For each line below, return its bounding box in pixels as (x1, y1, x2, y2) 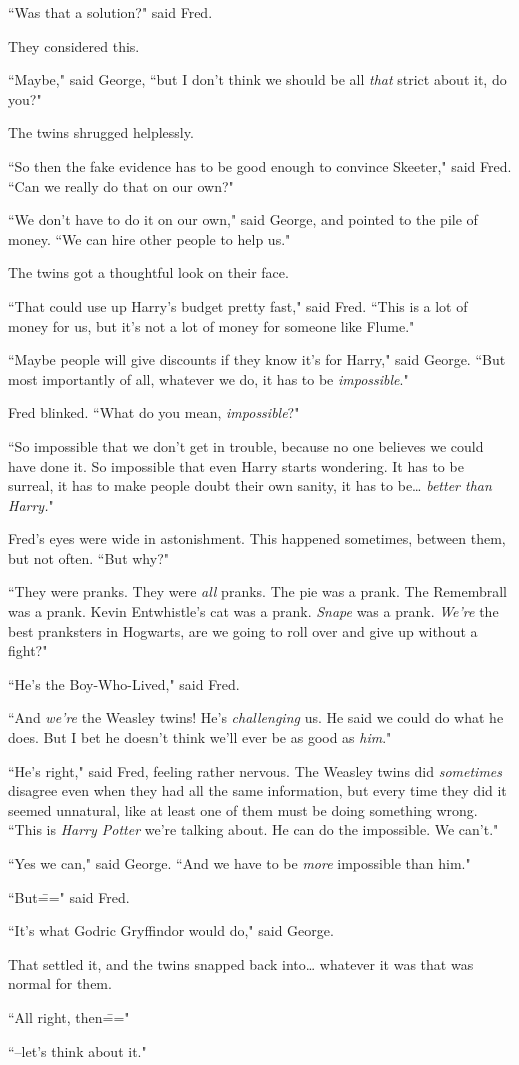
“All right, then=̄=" (8, 1006, 130, 1027)
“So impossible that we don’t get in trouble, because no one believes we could (8, 435, 484, 456)
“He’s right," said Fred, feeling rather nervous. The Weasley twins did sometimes (8, 760, 503, 781)
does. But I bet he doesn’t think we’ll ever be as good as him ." (8, 727, 392, 748)
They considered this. (8, 35, 140, 56)
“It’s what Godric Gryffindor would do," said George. (8, 920, 334, 941)
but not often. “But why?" (8, 547, 169, 568)
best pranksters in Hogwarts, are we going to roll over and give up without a (8, 620, 478, 641)
